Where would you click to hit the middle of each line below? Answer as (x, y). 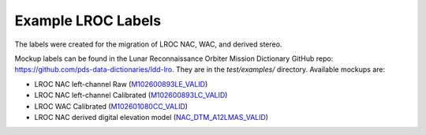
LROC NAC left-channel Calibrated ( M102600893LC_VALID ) (131, 96)
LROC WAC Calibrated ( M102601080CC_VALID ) (111, 106)
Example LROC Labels (88, 21)
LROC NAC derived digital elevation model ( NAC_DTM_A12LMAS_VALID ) (151, 117)
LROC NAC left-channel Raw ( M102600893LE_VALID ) (121, 84)
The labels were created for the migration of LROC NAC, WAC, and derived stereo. (148, 44)
